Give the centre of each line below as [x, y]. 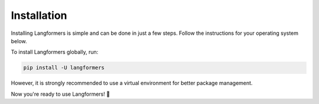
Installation [39, 15]
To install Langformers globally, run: [55, 52]
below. [19, 41]
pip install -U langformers [64, 68]
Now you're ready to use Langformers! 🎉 [61, 94]
